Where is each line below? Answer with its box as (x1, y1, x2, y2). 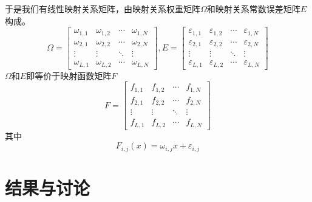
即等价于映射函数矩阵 (26, 69, 112, 82)
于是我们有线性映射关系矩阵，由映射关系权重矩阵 (5, 2, 200, 15)
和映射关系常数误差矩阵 (206, 2, 300, 15)
